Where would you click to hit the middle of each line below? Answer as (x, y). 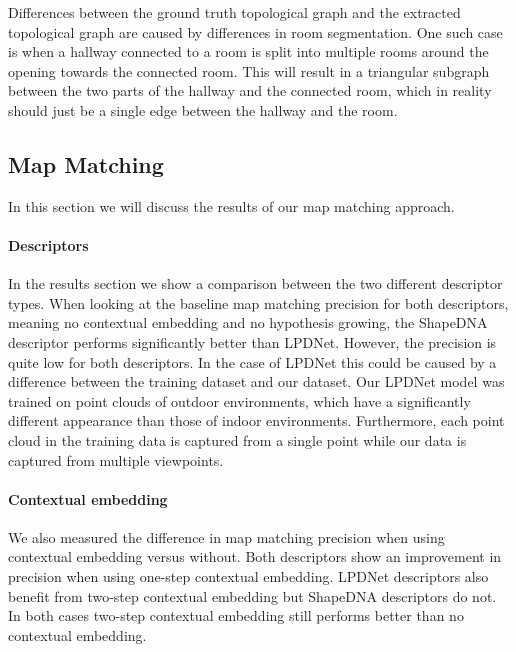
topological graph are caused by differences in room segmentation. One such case (255, 31)
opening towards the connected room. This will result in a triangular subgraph (249, 70)
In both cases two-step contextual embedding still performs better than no (236, 615)
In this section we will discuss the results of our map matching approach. (231, 205)
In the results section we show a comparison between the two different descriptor (255, 283)
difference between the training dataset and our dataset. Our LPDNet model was (256, 381)
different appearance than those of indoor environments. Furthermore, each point (256, 420)
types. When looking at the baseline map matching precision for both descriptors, (258, 302)
